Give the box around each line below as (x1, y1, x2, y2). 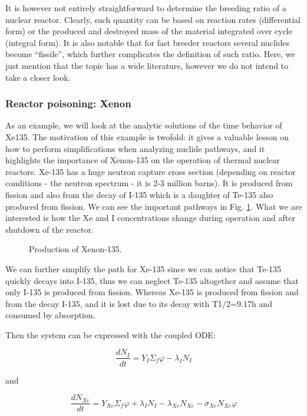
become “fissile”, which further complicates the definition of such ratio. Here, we (5, 48, 295, 60)
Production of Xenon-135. (29, 243, 122, 255)
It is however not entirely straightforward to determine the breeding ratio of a (5, 2, 286, 14)
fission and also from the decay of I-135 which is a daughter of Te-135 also (5, 188, 273, 200)
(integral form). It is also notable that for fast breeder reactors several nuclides (5, 36, 290, 48)
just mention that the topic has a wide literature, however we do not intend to (5, 59, 289, 71)
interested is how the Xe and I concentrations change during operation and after (5, 212, 295, 224)
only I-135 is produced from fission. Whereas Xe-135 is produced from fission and (5, 286, 299, 298)
